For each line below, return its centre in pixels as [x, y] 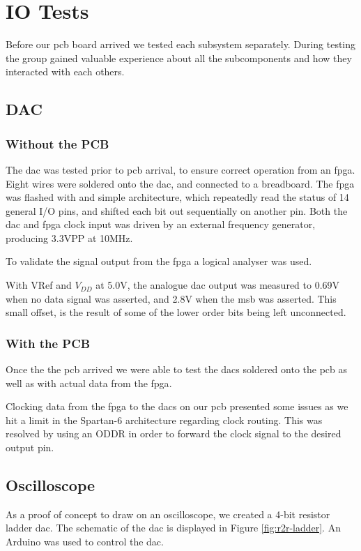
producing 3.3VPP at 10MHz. [69, 237]
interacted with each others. [65, 71]
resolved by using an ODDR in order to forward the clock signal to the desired [174, 433]
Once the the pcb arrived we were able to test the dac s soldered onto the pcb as [177, 369]
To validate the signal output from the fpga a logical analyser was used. [159, 261]
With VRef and [39, 285]
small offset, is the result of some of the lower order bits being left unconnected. [176, 312]
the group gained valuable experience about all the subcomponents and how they [179, 58]
